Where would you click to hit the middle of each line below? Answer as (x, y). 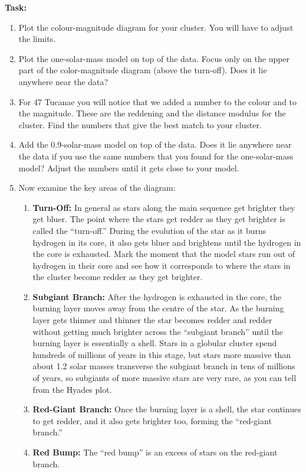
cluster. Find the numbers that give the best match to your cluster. (140, 124)
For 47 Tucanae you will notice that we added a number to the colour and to (158, 101)
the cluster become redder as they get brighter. (118, 277)
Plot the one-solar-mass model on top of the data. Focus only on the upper (154, 58)
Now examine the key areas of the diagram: (97, 188)
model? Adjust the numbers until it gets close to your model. (129, 167)
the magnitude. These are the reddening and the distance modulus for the (152, 113)
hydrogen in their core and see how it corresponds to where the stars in (162, 265)
